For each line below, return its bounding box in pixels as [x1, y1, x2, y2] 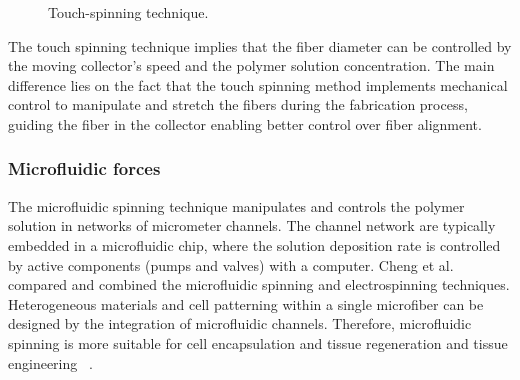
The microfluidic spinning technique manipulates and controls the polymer [8, 195, 465, 216]
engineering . [8, 352, 93, 373]
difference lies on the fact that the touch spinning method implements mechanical [8, 74, 508, 95]
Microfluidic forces [8, 156, 161, 181]
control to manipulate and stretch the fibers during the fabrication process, [8, 94, 468, 115]
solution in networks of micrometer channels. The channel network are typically [8, 215, 496, 236]
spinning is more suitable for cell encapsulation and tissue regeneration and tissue [8, 332, 508, 353]
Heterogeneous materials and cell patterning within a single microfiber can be [8, 293, 484, 314]
